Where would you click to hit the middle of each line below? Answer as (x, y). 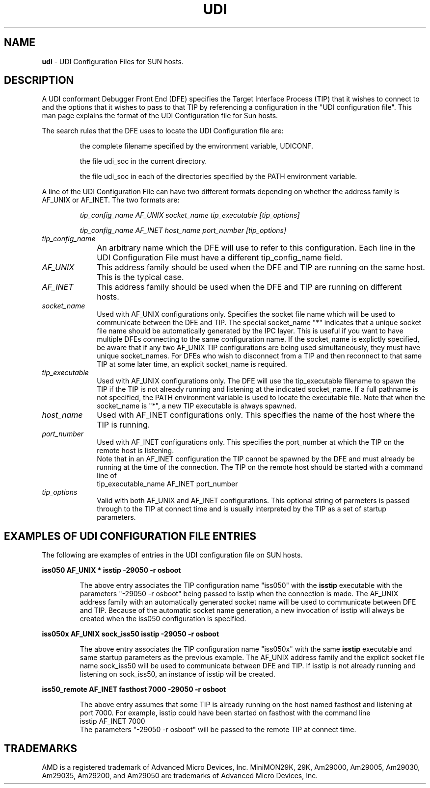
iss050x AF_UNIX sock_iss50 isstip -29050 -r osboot (131, 634)
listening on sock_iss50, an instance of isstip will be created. (177, 674)
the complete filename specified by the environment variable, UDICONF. (196, 146)
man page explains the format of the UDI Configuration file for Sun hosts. (160, 116)
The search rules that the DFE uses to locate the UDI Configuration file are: (163, 131)
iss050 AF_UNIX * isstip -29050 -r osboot (111, 570)
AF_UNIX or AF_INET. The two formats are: (111, 200)
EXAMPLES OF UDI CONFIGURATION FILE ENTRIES (130, 536)
